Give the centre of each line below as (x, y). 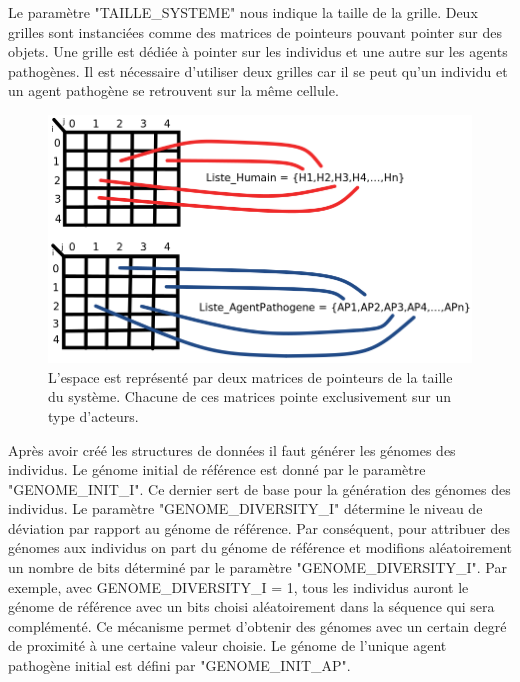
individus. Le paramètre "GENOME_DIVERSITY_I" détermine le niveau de (245, 508)
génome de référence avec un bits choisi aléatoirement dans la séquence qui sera (251, 606)
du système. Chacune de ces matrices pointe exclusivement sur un (249, 396)
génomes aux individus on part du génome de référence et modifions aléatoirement (260, 547)
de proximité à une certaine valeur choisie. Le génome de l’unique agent (227, 645)
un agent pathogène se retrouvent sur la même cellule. (173, 90)
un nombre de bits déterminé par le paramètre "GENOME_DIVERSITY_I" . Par (257, 567)
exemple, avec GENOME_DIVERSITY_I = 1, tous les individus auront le (238, 586)
